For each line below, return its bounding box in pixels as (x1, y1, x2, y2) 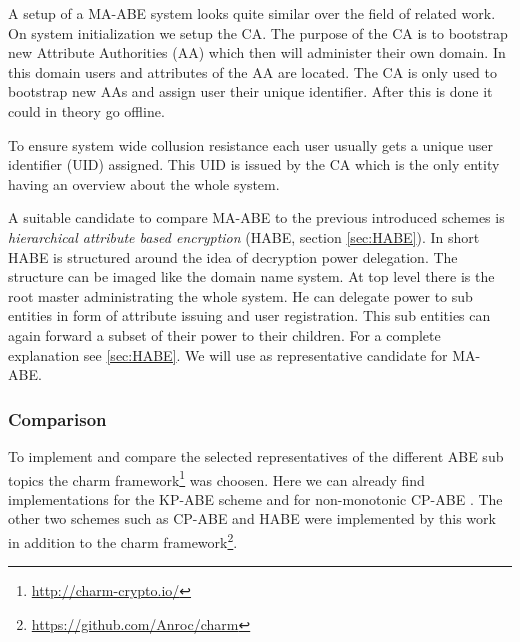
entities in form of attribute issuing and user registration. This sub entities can (8, 305, 491, 326)
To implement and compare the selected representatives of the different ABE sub (8, 445, 504, 466)
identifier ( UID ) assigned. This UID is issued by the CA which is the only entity (8, 154, 500, 175)
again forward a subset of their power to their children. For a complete (8, 324, 441, 345)
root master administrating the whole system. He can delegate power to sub (8, 285, 473, 306)
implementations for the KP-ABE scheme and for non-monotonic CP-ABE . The (8, 488, 503, 509)
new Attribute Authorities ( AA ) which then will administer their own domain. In (8, 42, 506, 63)
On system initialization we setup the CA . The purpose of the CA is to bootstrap (8, 22, 508, 43)
